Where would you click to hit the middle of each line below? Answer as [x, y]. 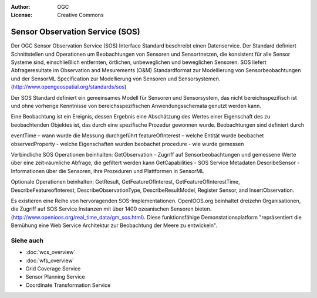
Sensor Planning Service [55, 277]
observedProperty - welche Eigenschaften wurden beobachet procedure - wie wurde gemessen [127, 144]
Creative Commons [80, 15]
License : [21, 15]
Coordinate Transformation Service [68, 285]
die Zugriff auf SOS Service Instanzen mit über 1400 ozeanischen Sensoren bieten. [111, 209]
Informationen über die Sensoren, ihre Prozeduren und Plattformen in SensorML [107, 171]
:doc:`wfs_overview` [50, 260]
